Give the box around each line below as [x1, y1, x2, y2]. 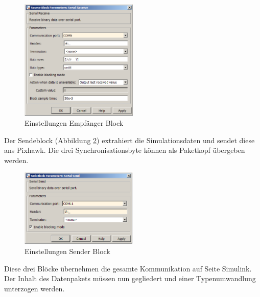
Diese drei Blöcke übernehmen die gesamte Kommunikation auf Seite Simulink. [4, 263, 252, 273]
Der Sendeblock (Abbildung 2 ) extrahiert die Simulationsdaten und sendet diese [4, 134, 255, 145]
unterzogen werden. [4, 283, 65, 294]
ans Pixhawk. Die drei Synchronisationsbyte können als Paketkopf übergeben [4, 145, 245, 155]
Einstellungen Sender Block [25, 246, 110, 257]
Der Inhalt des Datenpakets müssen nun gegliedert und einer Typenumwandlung [4, 273, 256, 284]
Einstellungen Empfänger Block [25, 117, 124, 128]
